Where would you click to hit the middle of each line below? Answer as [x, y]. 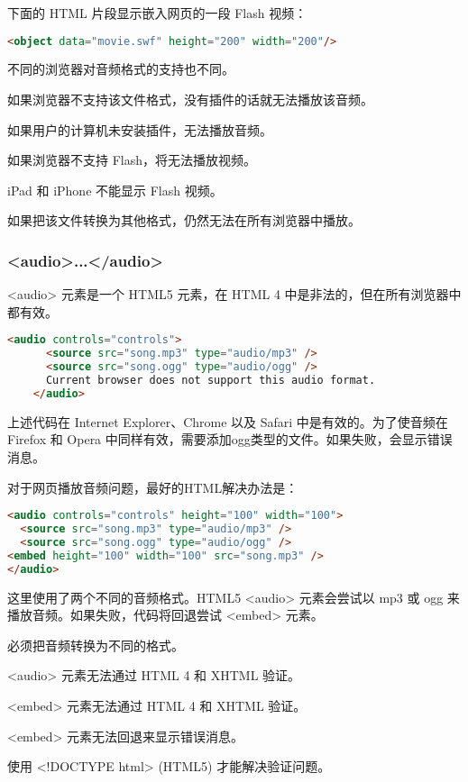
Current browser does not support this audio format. [211, 381]
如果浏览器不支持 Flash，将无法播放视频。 [132, 160]
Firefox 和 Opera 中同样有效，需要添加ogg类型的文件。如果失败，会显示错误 [230, 439]
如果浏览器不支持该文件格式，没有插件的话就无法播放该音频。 [190, 100]
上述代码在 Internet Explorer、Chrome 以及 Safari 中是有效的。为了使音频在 [228, 421]
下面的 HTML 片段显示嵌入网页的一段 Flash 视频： [157, 13]
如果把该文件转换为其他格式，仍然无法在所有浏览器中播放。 [184, 220]
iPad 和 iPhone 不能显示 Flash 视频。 [115, 190]
